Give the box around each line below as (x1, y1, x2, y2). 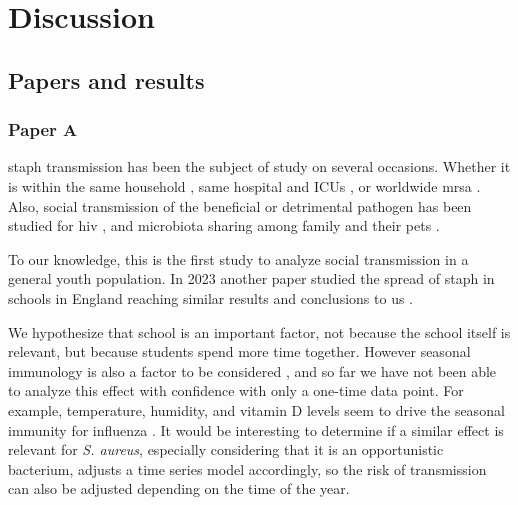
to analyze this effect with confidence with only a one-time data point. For (8, 380, 464, 401)
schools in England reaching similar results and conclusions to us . (8, 287, 414, 308)
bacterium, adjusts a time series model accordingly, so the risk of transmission (8, 458, 487, 479)
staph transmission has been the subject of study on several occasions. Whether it (8, 156, 511, 177)
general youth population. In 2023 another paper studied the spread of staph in (8, 268, 495, 289)
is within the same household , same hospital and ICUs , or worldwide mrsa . (8, 175, 481, 196)
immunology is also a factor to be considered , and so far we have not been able (8, 360, 497, 381)
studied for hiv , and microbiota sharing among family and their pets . (8, 215, 440, 236)
